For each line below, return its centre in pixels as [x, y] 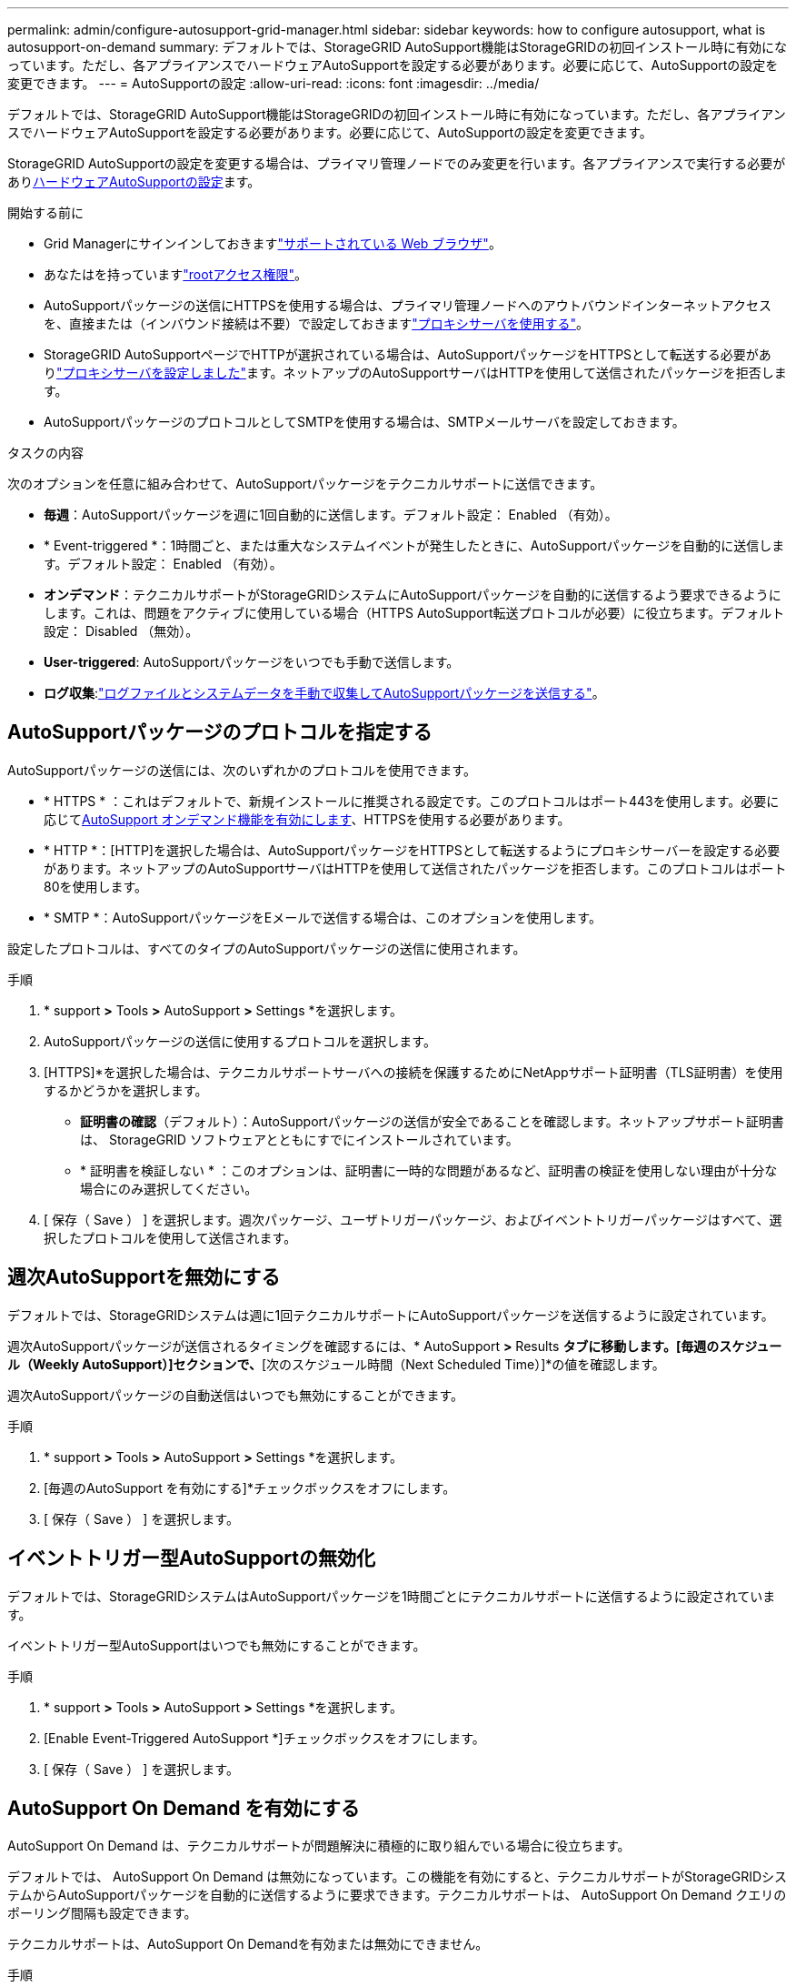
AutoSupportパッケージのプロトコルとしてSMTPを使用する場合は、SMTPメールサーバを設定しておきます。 [364, 422]
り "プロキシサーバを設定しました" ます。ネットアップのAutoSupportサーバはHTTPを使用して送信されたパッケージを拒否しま [415, 373]
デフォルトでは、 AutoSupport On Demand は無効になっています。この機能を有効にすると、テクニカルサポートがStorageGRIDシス [398, 1877]
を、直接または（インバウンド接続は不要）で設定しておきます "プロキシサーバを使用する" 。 [317, 323]
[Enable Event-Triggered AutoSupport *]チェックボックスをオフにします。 [264, 1738]
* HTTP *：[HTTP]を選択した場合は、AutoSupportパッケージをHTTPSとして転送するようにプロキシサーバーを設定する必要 [412, 850]
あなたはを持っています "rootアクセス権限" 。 [176, 274]
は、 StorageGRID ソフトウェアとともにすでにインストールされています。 [299, 1139]
